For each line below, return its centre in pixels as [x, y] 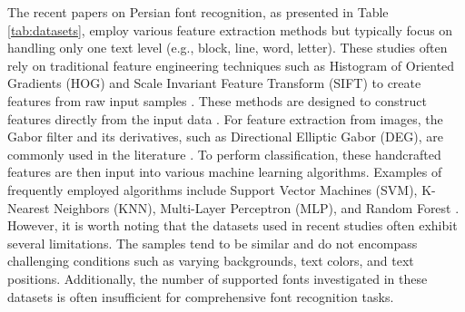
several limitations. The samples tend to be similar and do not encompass [213, 243]
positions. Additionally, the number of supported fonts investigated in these [218, 278]
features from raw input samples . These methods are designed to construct [217, 100]
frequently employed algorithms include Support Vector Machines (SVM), [213, 189]
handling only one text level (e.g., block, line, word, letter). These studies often [228, 48]
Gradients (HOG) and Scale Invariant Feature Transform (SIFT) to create [214, 83]
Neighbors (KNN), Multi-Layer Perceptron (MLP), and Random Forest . [257, 207]
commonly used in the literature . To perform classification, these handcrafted [224, 154]
